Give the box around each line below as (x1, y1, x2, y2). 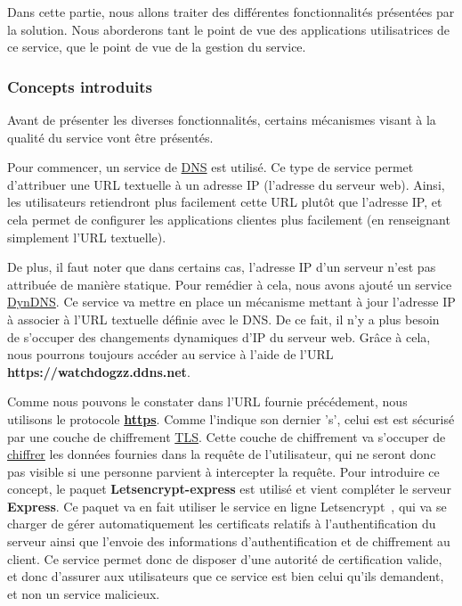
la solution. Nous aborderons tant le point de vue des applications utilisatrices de (7, 20, 450, 38)
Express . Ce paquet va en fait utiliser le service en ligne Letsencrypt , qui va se (7, 496, 447, 515)
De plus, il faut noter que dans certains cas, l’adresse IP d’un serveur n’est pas (7, 258, 436, 276)
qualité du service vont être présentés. (7, 127, 214, 146)
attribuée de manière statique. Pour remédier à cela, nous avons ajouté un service (7, 274, 452, 293)
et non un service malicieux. (7, 584, 160, 602)
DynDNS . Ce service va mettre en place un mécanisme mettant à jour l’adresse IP (7, 292, 456, 311)
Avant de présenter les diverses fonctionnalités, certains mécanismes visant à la (7, 111, 436, 128)
